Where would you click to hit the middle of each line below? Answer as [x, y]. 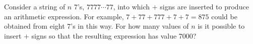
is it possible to [221, 26]
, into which [132, 6]
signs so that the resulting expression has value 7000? [114, 35]
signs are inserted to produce [204, 6]
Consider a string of [35, 6]
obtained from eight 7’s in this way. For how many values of [97, 26]
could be [224, 16]
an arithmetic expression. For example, [64, 16]
